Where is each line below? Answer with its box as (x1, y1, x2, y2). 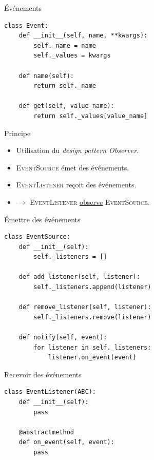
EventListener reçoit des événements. (16, 179, 137, 190)
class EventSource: (4, 233, 70, 241)
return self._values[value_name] (33, 112, 148, 120)
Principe (4, 127, 31, 138)
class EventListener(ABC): (4, 388, 96, 396)
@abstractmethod (18, 428, 74, 436)
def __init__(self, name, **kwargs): (18, 32, 148, 40)
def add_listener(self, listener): (18, 273, 140, 281)
